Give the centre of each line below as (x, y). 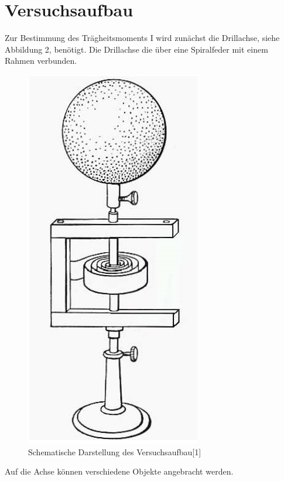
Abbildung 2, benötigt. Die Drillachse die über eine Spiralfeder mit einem (136, 49)
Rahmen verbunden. (41, 61)
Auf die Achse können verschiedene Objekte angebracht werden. (119, 471)
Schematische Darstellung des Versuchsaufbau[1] (115, 451)
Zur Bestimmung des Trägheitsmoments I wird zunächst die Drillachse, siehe (142, 38)
